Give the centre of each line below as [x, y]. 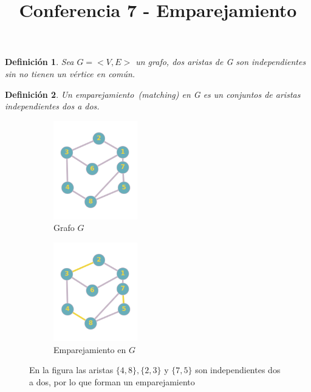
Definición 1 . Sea [39, 62]
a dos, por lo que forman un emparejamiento [112, 381]
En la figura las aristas [71, 370]
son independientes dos [238, 370]
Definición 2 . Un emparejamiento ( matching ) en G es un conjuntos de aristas [153, 94]
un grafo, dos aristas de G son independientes [221, 62]
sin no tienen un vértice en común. [70, 73]
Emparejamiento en [90, 349]
